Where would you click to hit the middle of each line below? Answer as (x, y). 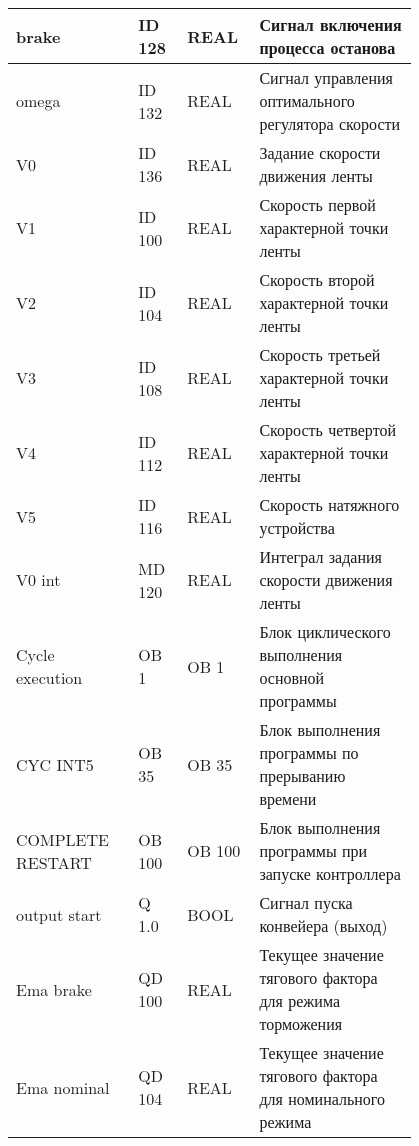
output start (59, 914)
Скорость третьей (320, 354)
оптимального (307, 100)
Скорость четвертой (327, 429)
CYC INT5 (55, 764)
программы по (309, 752)
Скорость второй (317, 279)
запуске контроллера (330, 873)
